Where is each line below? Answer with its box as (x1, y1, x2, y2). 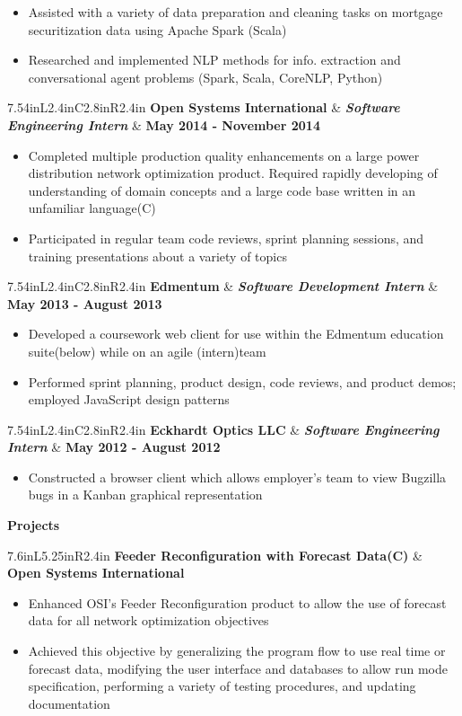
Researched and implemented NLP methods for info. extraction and (28, 50, 401, 69)
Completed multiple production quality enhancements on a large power (28, 146, 420, 164)
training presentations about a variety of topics (28, 246, 287, 265)
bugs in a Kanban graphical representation (28, 485, 263, 504)
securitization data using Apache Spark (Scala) (28, 20, 287, 39)
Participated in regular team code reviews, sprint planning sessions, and (28, 228, 424, 247)
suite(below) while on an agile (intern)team (28, 341, 266, 360)
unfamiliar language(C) (28, 199, 156, 217)
